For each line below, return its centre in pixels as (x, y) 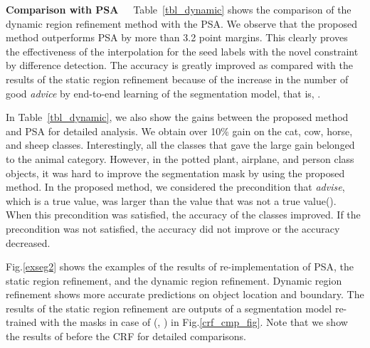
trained (21, 322)
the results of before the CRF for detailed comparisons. (126, 336)
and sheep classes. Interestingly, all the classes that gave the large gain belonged (180, 145)
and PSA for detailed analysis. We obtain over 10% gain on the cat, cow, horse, (179, 131)
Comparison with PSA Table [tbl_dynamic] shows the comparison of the (179, 9)
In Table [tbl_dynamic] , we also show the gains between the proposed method (177, 117)
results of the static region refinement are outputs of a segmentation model (169, 308)
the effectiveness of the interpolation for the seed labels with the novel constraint (182, 51)
